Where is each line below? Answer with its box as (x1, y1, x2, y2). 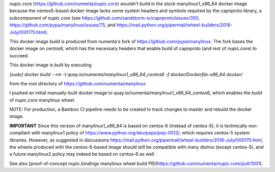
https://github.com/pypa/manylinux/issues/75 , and (9, 22, 116, 28)
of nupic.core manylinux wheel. (9, 97, 76, 103)
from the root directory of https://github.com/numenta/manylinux (9, 80, 146, 86)
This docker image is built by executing (9, 62, 92, 68)
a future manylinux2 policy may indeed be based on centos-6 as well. (9, 151, 155, 157)
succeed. (9, 52, 29, 58)
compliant (9, 130, 31, 136)
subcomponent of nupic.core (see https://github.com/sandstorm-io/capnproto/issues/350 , (9, 15, 200, 21)
